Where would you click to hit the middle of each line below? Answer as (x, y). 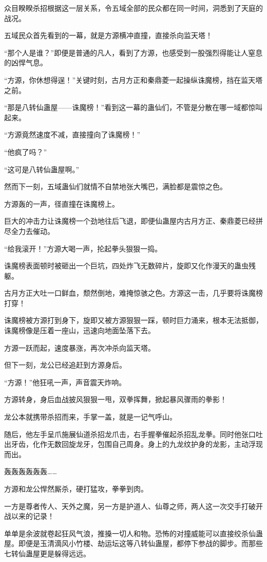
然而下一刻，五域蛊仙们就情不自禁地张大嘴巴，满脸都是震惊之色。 (116, 186)
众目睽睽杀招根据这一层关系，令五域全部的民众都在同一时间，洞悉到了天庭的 (133, 8)
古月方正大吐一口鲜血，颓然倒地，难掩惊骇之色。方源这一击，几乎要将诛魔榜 (133, 293)
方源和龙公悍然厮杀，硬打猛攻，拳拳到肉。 (76, 488)
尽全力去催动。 (29, 231)
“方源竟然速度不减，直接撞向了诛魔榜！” (72, 134)
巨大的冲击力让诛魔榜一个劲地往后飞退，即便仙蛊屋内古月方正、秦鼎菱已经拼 (133, 221)
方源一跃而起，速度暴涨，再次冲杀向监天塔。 (80, 347)
